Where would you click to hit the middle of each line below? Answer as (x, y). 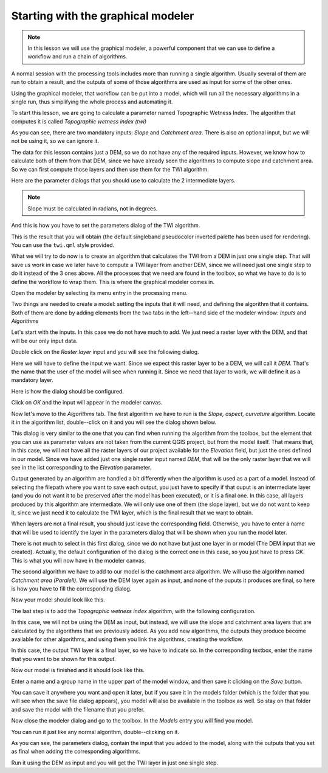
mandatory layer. (32, 380)
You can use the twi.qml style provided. (63, 245)
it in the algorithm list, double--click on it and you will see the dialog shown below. (114, 422)
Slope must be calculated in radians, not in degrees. (93, 208)
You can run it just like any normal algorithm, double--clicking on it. (95, 732)
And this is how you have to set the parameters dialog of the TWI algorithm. (106, 226)
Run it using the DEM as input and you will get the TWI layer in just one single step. (115, 763)
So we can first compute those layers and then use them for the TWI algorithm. (110, 169)
